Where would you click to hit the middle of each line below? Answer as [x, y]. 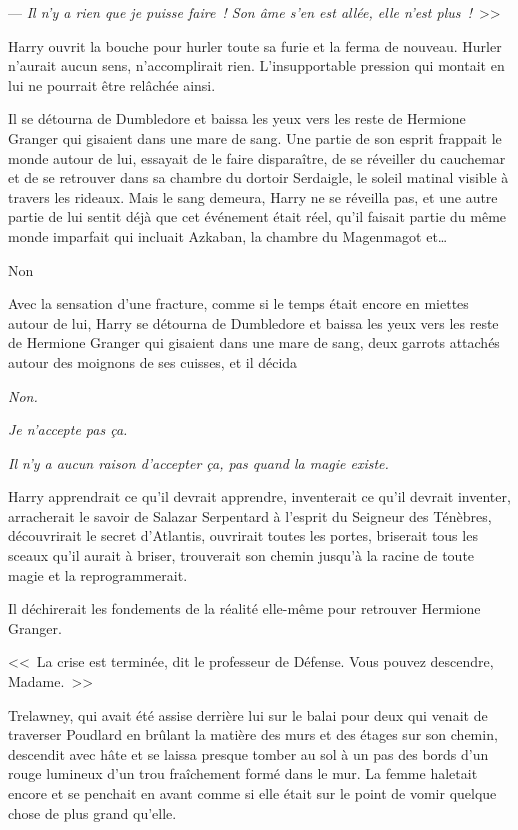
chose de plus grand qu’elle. [92, 812]
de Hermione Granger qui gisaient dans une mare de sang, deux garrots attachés [254, 342]
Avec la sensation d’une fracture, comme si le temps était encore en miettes [238, 303]
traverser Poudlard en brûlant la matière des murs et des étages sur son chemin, [253, 734]
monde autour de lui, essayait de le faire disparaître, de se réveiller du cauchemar [257, 157]
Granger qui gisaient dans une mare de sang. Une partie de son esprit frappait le [255, 137]
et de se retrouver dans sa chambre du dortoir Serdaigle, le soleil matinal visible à [258, 177]
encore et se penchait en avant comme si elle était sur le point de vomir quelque [252, 793]
